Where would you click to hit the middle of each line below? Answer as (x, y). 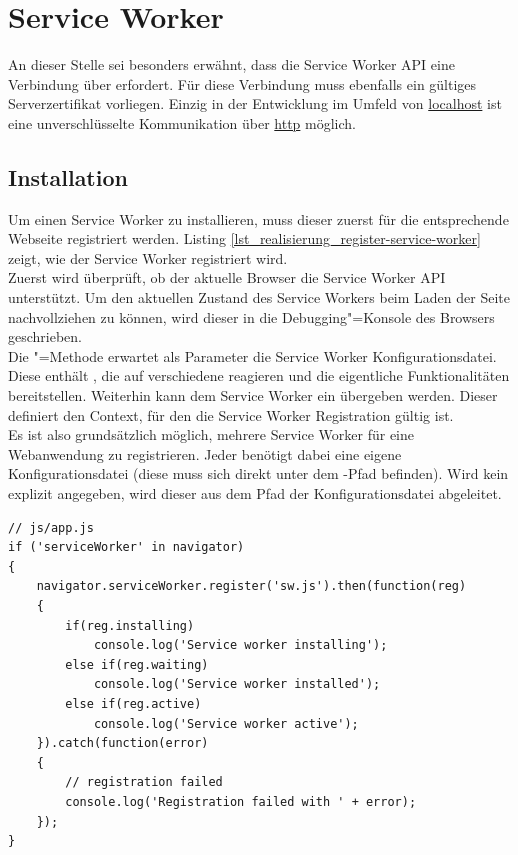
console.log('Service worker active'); (226, 723)
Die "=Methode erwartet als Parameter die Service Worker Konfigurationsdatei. (252, 355)
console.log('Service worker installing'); (240, 645)
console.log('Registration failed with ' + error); (241, 801)
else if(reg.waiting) (137, 664)
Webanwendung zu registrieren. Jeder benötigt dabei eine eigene (205, 453)
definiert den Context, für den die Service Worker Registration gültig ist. (231, 414)
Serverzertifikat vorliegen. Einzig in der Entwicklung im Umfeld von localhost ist (255, 103)
